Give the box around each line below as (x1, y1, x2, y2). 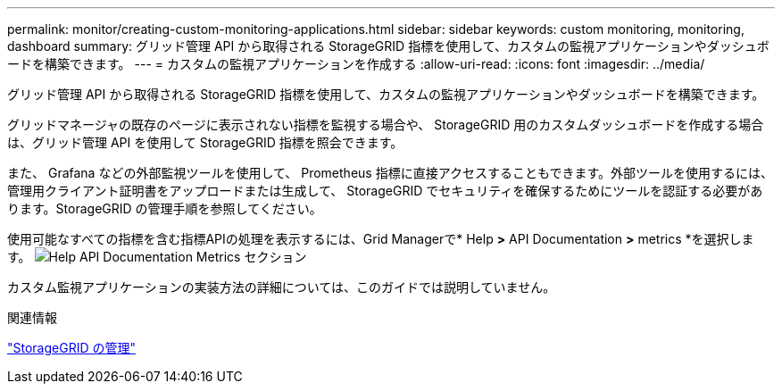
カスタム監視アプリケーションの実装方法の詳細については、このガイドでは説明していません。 (7, 279, 556, 295)
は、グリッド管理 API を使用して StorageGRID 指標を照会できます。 (7, 135, 403, 150)
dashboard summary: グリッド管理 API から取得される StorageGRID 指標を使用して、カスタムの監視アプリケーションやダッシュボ (7, 38, 770, 54)
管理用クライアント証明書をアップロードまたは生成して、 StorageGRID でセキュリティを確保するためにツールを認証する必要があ (7, 183, 763, 198)
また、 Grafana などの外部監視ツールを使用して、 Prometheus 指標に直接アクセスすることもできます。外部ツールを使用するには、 (7, 165, 773, 180)
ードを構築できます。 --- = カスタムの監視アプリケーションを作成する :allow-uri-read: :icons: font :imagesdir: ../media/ (7, 56, 705, 71)
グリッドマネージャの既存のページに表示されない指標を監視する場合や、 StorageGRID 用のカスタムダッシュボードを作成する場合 (7, 117, 764, 132)
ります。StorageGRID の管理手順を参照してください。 (7, 201, 322, 216)
